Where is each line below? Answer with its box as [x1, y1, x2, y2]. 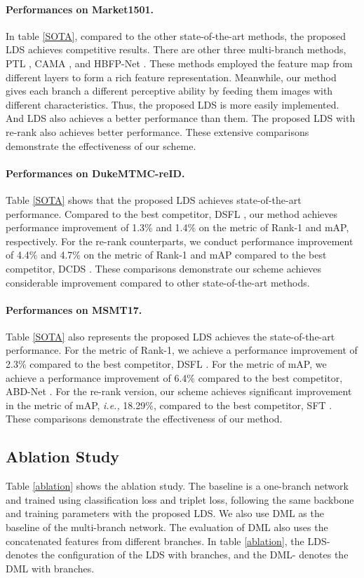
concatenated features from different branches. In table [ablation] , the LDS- [6, 533, 330, 548]
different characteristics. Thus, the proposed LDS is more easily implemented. [6, 97, 339, 111]
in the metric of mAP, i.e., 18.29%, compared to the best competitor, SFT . [6, 397, 332, 412]
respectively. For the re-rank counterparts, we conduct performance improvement [6, 233, 353, 248]
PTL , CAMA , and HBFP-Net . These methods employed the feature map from [6, 55, 353, 70]
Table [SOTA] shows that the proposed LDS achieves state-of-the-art [6, 192, 302, 207]
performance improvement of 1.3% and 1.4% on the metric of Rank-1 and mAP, [6, 220, 349, 235]
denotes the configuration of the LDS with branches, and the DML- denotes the [6, 547, 349, 562]
